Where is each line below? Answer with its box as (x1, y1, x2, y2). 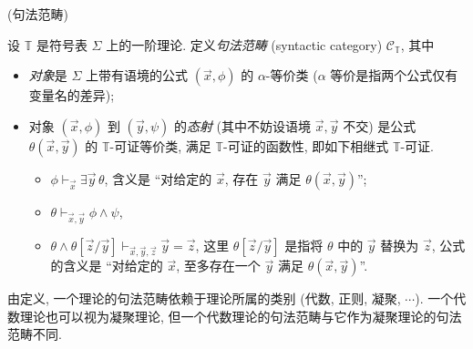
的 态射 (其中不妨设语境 (173, 116, 312, 135)
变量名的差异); (28, 86, 115, 105)
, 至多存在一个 (176, 256, 261, 275)
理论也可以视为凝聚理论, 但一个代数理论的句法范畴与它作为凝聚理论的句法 (19, 306, 462, 325)
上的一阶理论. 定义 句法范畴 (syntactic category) (106, 35, 383, 54)
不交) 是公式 (343, 116, 416, 135)
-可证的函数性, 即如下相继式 (222, 136, 389, 155)
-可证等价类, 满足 (109, 136, 211, 155)
